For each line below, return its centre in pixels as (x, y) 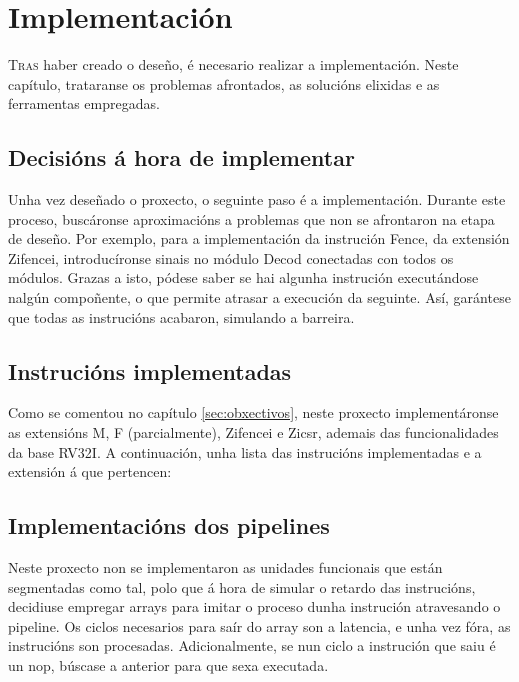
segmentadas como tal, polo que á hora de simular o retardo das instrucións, (242, 586)
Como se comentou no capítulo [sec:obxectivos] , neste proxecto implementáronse (253, 412)
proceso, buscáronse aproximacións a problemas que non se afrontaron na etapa (251, 218)
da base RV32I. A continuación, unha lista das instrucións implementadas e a (245, 451)
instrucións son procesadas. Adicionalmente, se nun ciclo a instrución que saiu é (252, 645)
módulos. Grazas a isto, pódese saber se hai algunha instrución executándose (243, 277)
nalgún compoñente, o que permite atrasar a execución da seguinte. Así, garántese (259, 297)
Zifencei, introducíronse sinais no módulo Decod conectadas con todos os (231, 257)
